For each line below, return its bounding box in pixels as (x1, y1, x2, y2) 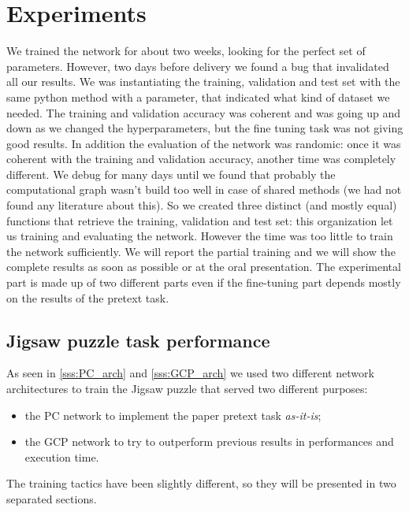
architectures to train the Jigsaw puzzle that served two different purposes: (6, 380, 368, 397)
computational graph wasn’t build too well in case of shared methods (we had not (6, 181, 402, 198)
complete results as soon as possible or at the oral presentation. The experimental (6, 258, 401, 275)
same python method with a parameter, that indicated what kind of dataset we (6, 88, 390, 105)
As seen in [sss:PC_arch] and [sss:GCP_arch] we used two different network (6, 365, 374, 381)
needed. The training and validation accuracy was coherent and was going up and (6, 104, 401, 121)
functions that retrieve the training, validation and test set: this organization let (6, 212, 393, 228)
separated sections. (6, 490, 97, 506)
